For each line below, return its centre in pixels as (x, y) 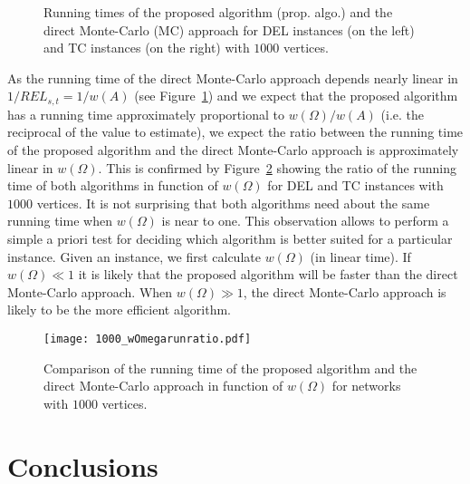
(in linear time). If (360, 256)
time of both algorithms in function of (113, 185)
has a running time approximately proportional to (146, 114)
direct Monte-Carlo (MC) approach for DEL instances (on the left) (229, 29)
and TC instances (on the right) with (147, 48)
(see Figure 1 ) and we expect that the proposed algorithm (296, 96)
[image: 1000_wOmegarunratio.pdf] (148, 339)
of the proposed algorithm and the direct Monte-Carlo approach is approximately (233, 150)
